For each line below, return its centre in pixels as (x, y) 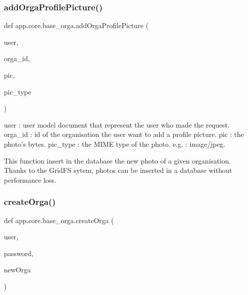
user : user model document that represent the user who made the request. (117, 124)
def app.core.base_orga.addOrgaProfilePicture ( (76, 25)
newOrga (18, 270)
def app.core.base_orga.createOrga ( (59, 220)
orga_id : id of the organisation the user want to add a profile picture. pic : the (124, 134)
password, (19, 253)
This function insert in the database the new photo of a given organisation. (118, 160)
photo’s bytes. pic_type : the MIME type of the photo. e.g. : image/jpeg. (115, 144)
